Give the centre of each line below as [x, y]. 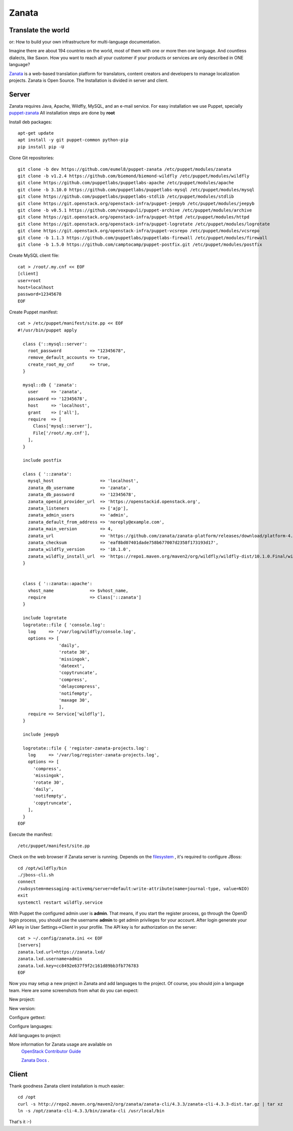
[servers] [29, 945]
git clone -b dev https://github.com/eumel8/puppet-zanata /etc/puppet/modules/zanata [125, 169]
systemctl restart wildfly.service [60, 902]
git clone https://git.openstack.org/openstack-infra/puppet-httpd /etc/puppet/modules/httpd [134, 217]
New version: [22, 1008]
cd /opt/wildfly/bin [42, 868]
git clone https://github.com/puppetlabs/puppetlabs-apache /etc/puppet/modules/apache [126, 183]
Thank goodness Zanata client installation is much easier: [67, 1086]
